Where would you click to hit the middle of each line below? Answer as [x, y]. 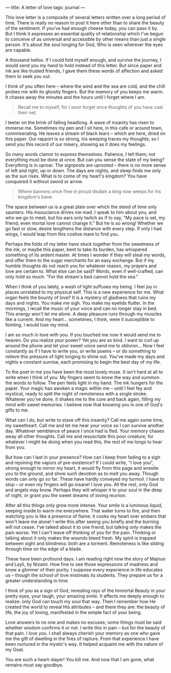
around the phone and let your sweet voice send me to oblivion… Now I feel [85, 345]
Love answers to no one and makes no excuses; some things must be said [83, 622]
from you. [16, 447]
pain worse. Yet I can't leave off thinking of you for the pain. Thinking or [81, 532]
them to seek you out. [28, 76]
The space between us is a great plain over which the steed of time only [81, 207]
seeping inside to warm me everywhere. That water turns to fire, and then [83, 511]
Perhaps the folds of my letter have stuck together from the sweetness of [82, 244]
